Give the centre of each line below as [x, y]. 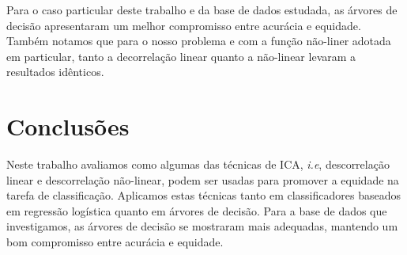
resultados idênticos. [55, 72]
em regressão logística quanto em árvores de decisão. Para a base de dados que [197, 210]
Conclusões [68, 126]
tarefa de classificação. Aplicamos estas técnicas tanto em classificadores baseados [203, 195]
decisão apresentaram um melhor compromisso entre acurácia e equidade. [184, 25]
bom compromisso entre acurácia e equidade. [115, 242]
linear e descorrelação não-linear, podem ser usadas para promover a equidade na [203, 179]
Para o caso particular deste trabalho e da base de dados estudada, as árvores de [202, 10]
